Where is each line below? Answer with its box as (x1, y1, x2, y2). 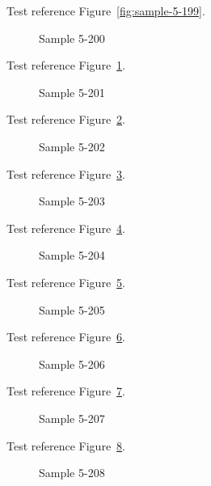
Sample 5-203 (39, 192, 105, 209)
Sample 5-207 (39, 409, 105, 426)
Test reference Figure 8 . (6, 437, 125, 454)
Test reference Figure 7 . (6, 382, 125, 399)
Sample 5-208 (39, 464, 105, 481)
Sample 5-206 (39, 355, 105, 372)
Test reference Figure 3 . (6, 165, 125, 182)
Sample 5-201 (39, 83, 105, 100)
